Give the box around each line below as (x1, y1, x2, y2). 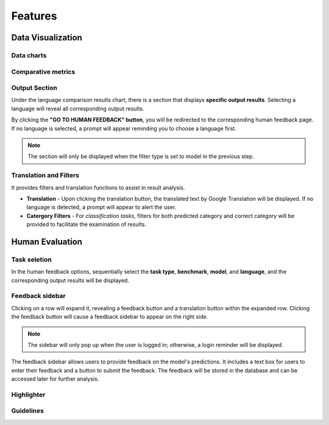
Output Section (11, 84, 57, 92)
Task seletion (11, 255, 52, 264)
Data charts (11, 51, 47, 59)
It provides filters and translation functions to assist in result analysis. (11, 184, 185, 191)
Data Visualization (11, 32, 82, 43)
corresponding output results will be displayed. (11, 277, 129, 284)
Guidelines (11, 407, 44, 415)
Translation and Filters (11, 171, 79, 180)
